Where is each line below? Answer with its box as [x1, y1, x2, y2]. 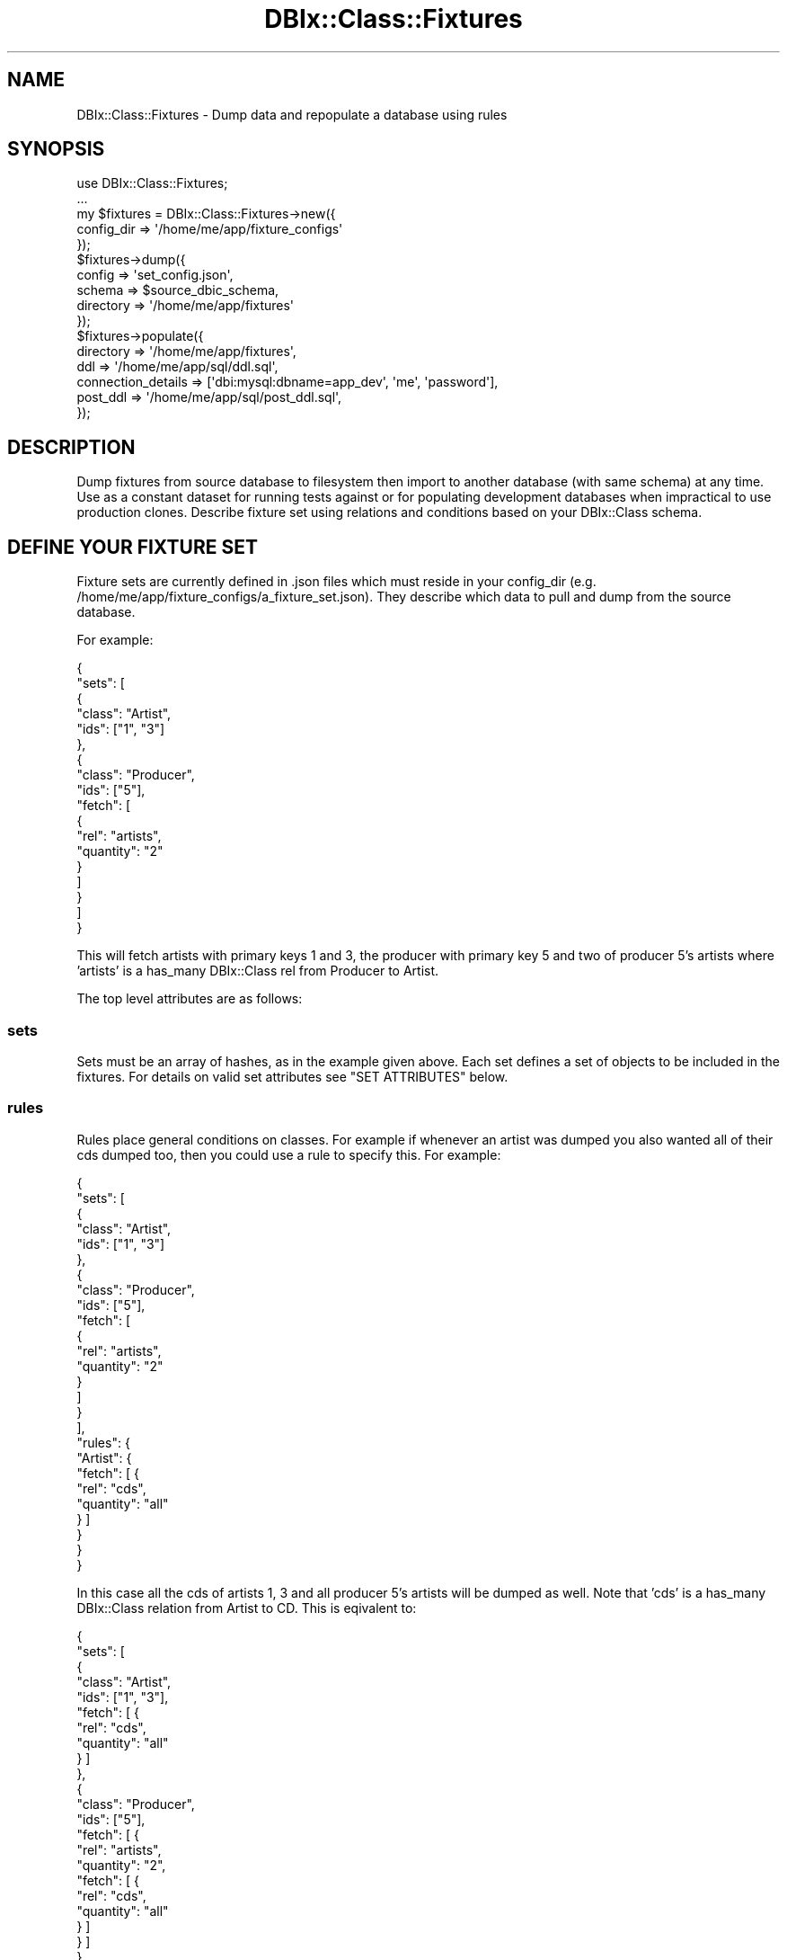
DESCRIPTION [7, 435, 136, 459]
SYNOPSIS [7, 138, 105, 161]
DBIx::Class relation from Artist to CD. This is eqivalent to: [76, 1599, 417, 1616]
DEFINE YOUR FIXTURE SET [7, 535, 258, 558]
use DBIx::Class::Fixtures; [76, 175, 228, 192]
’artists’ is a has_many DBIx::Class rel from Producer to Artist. [76, 963, 439, 979]
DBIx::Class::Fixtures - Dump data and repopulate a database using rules [76, 106, 508, 122]
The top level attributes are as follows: [76, 991, 303, 1007]
